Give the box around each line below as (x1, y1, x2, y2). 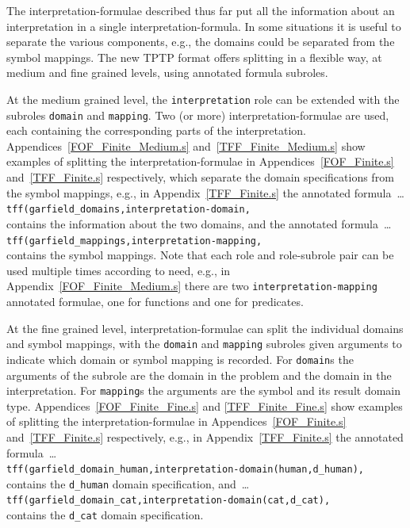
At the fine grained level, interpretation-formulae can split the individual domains (6, 319, 404, 336)
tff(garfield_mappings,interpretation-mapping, (6, 235, 262, 247)
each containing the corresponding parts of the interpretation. (6, 122, 306, 139)
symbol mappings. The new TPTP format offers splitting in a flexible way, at (6, 48, 382, 65)
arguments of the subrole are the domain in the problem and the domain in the (6, 366, 392, 383)
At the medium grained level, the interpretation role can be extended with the (6, 90, 400, 107)
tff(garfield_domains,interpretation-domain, (6, 204, 251, 216)
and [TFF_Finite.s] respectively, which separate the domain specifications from (6, 169, 394, 186)
